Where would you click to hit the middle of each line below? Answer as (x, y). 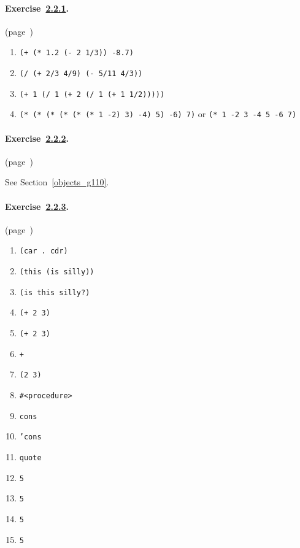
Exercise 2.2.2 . (37, 138)
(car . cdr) (44, 251)
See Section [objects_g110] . (57, 182)
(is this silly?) (55, 292)
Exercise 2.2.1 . (37, 8)
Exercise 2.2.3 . (37, 206)
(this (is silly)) (57, 272)
